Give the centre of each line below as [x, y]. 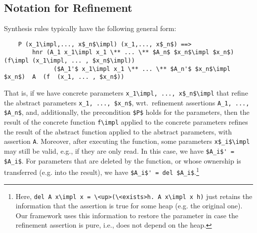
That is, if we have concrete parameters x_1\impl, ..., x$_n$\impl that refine [126, 93]
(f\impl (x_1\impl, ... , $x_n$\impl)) [69, 61]
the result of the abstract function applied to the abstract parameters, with [118, 131]
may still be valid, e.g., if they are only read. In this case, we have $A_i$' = [119, 150]
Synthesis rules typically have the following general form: [90, 28]
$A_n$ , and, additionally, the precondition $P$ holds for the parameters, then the [127, 112]
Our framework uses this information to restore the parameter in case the [127, 215]
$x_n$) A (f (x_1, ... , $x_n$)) [64, 77]
